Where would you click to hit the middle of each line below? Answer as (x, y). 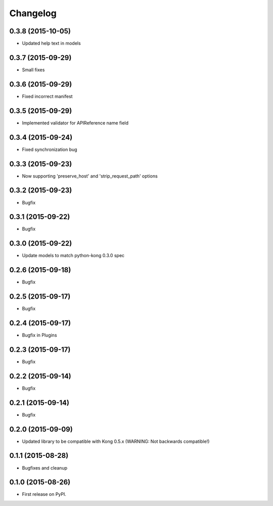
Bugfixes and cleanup (45, 468)
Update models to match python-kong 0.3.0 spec (73, 256)
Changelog (33, 13)
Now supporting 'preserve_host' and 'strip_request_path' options (90, 176)
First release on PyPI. (44, 494)
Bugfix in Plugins (40, 335)
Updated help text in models (51, 44)
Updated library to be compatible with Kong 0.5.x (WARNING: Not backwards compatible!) (116, 441)
